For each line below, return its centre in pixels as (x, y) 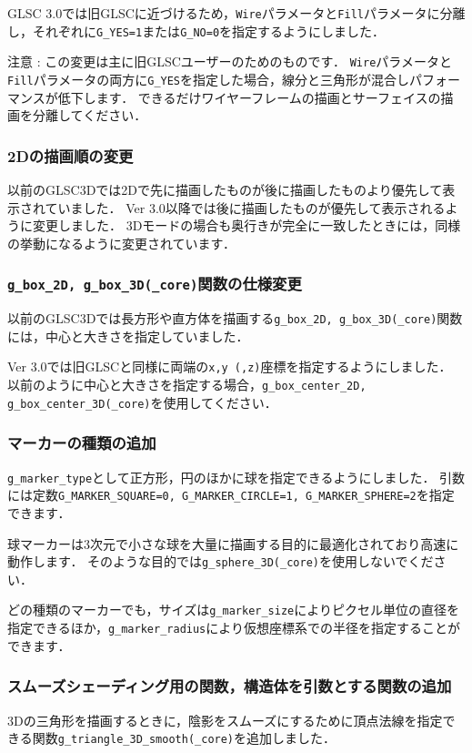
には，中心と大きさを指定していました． (128, 336)
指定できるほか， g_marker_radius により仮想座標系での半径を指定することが (234, 628)
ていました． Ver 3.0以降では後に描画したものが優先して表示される (245, 207)
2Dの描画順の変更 (70, 155)
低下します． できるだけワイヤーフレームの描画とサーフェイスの (249, 97)
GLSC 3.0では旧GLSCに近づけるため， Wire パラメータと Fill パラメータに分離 (236, 13)
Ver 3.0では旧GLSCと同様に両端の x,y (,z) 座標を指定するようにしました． (230, 366)
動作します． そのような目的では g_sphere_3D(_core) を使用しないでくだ (221, 561)
